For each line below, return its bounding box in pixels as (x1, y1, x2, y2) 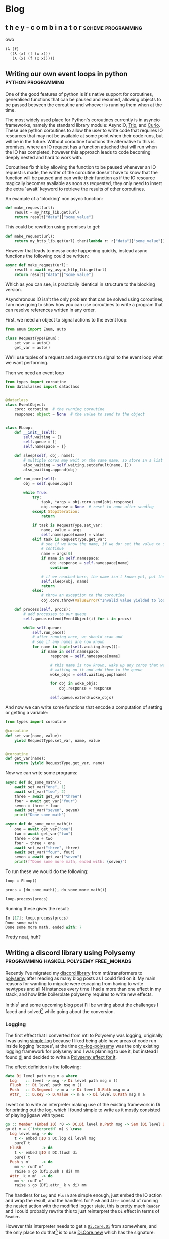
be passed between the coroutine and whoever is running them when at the (5, 102, 162, 108)
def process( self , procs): (14, 607, 71, 612)
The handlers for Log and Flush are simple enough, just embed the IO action (5, 1192, 162, 1198)
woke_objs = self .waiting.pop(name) (50, 672, 127, 677)
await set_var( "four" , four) (14, 850, 75, 855)
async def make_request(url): (5, 262, 69, 268)
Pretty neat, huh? (5, 934, 41, 940)
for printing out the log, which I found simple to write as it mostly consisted (5, 1107, 160, 1113)
